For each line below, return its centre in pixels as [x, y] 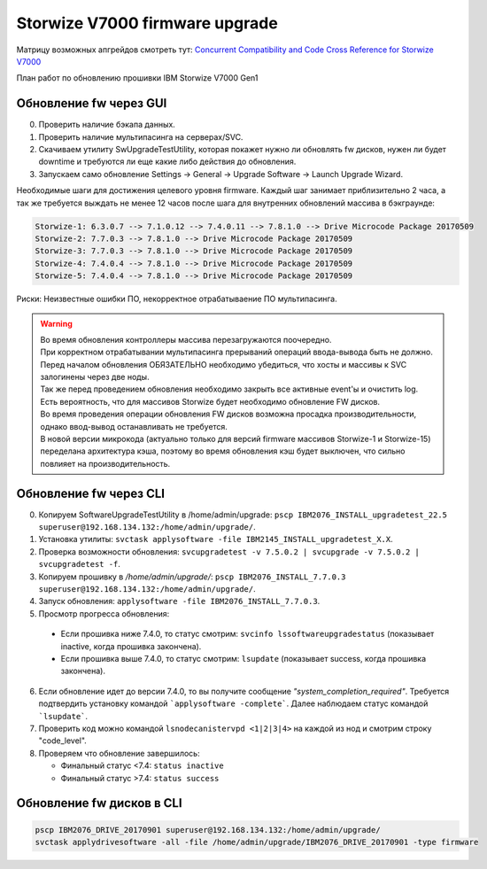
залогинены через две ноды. [95, 377]
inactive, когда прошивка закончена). [131, 646]
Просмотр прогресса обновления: [104, 613]
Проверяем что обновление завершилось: [119, 753]
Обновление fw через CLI [91, 493]
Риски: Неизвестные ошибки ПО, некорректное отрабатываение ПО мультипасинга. [177, 299]
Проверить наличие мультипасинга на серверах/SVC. [141, 136]
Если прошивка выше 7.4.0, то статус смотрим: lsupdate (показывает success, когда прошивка [243, 659]
